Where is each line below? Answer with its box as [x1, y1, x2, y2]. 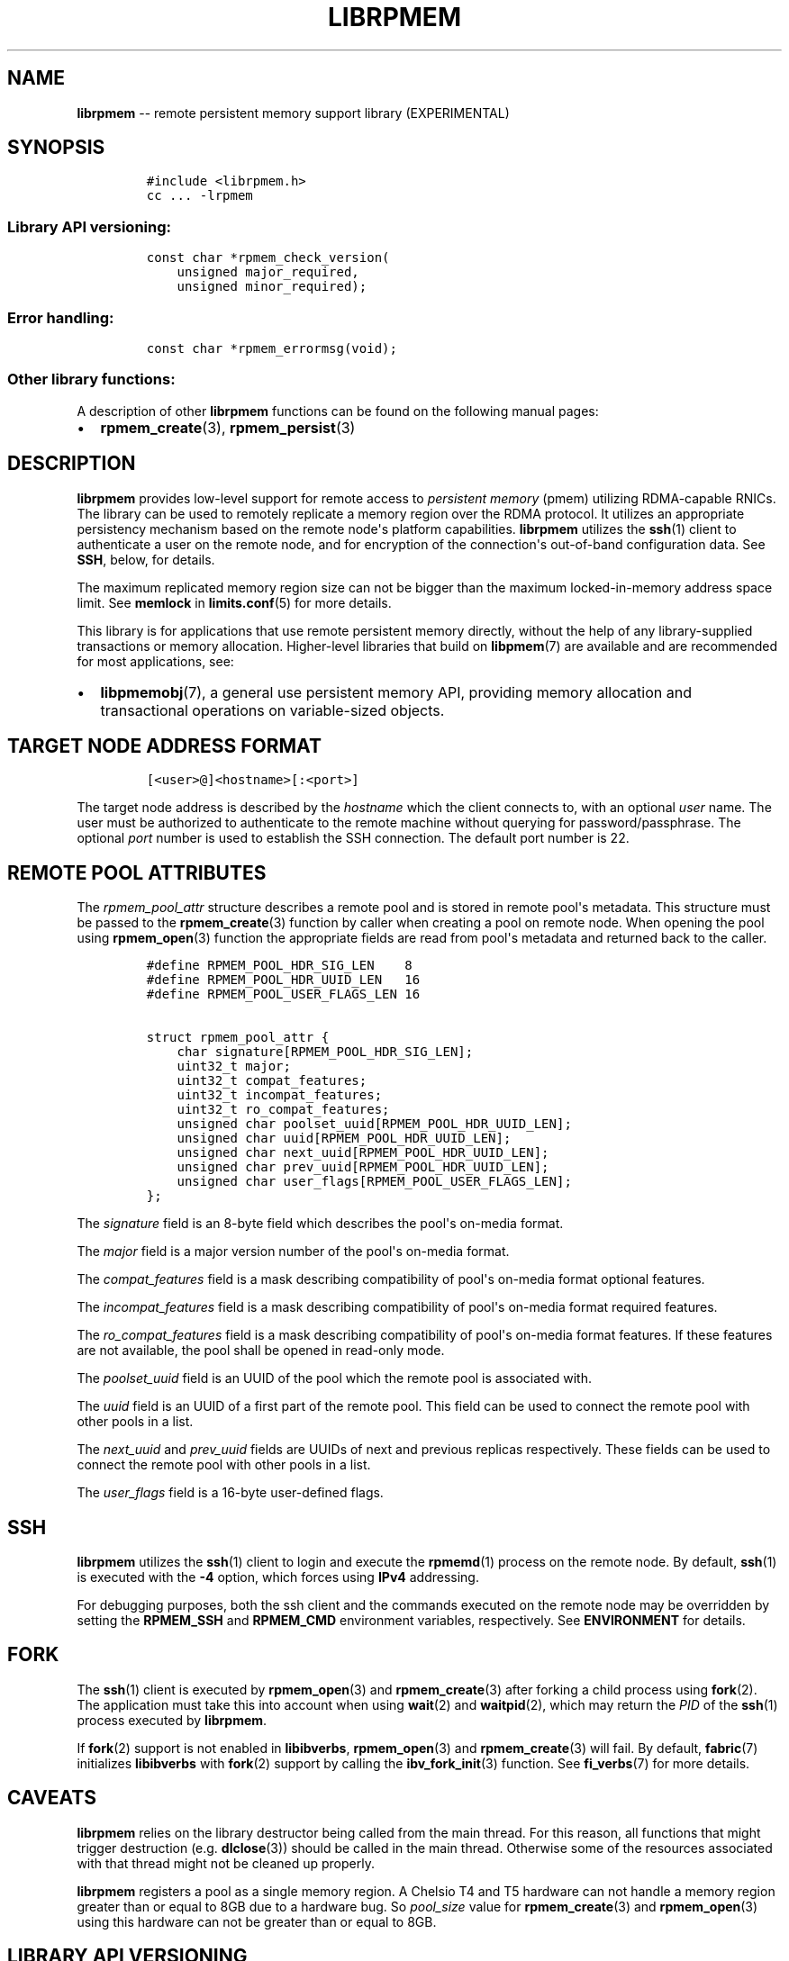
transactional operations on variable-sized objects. [100, 700, 445, 719]
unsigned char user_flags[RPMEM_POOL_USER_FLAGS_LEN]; [177, 1174, 572, 1189]
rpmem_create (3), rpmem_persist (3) [100, 418, 356, 437]
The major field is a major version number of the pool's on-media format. [77, 1243, 510, 1260]
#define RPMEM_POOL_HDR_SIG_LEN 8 [146, 958, 413, 973]
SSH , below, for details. [77, 551, 215, 567]
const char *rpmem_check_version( [146, 250, 390, 266]
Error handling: [7, 308, 114, 327]
